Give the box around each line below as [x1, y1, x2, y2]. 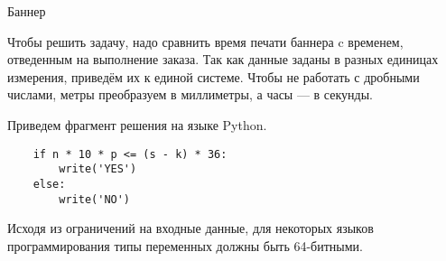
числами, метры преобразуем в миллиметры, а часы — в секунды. [7, 85, 373, 104]
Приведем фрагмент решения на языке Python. [7, 115, 267, 134]
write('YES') [59, 163, 137, 176]
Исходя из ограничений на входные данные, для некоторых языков [7, 219, 374, 238]
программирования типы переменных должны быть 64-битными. [7, 236, 363, 255]
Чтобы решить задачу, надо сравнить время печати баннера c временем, [7, 32, 404, 51]
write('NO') [59, 192, 131, 206]
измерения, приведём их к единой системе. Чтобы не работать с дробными [7, 67, 420, 86]
